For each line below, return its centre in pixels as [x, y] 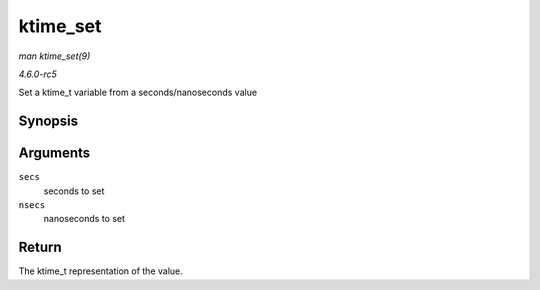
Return [40, 247]
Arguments [54, 153]
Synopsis [48, 121]
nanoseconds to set [84, 219]
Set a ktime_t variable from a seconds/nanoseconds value [138, 92]
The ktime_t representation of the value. [101, 271]
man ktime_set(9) [54, 56]
